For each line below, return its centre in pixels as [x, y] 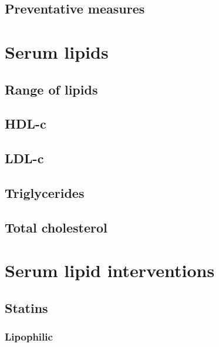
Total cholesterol [56, 227]
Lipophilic [29, 337]
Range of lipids [51, 89]
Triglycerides [45, 192]
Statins [26, 307]
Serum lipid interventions [110, 270]
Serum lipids [57, 51]
